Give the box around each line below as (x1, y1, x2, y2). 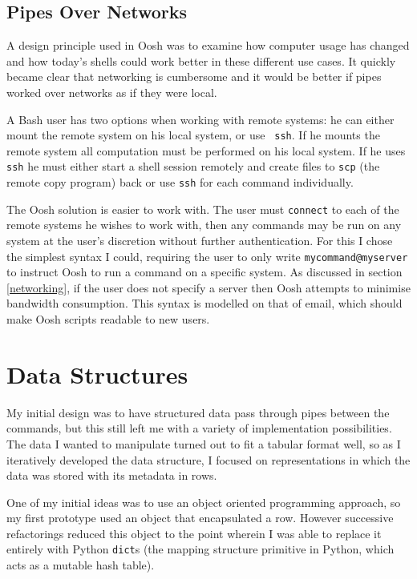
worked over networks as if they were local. (6, 83, 217, 100)
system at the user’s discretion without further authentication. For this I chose (6, 231, 393, 248)
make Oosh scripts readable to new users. (6, 311, 210, 328)
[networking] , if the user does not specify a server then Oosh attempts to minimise (6, 279, 411, 296)
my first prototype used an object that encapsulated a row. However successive (6, 509, 394, 526)
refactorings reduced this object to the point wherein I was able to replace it (6, 525, 382, 541)
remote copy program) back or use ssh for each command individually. (6, 174, 354, 191)
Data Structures (6, 357, 188, 390)
